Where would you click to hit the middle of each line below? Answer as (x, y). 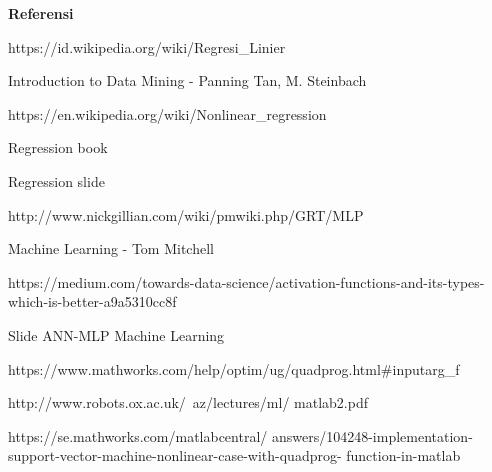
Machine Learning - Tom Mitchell (111, 248)
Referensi (41, 13)
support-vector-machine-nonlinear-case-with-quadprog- (175, 455)
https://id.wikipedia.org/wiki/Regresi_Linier (147, 46)
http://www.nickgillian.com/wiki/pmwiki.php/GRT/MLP (186, 214)
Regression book (58, 147)
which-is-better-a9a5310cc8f (92, 301)
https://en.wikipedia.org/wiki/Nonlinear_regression (167, 113)
